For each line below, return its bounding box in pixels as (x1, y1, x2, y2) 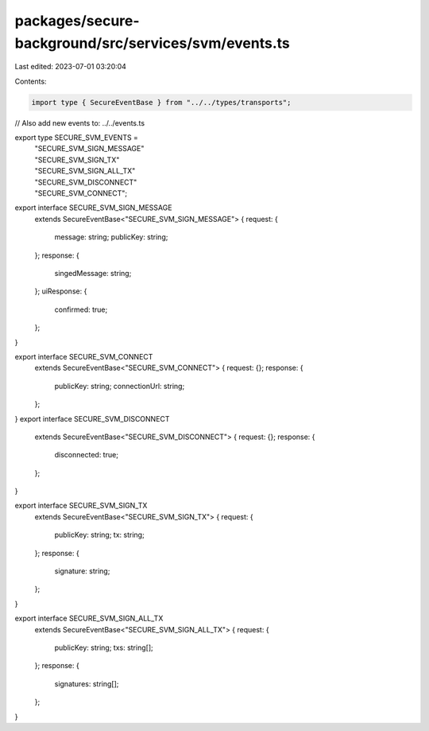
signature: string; (54, 566, 110, 576)
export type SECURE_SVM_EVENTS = (14, 133, 139, 142)
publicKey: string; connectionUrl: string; (54, 381, 185, 391)
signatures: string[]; (54, 679, 119, 688)
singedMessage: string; (54, 269, 132, 278)
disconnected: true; (54, 450, 119, 460)
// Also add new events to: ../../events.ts (14, 118, 145, 127)
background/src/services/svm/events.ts (14, 34, 290, 52)
